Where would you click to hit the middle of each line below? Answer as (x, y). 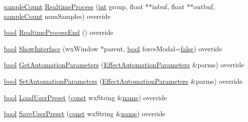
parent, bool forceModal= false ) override (163, 48)
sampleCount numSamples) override (57, 16)
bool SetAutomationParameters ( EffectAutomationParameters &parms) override (123, 81)
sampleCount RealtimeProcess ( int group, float (74, 6)
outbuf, (204, 6)
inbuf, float (168, 6)
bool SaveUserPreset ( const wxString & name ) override (85, 114)
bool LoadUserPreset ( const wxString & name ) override (85, 97)
